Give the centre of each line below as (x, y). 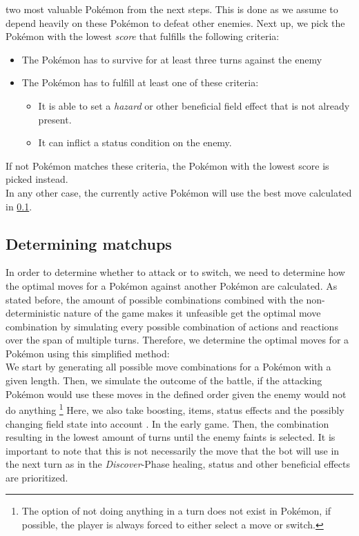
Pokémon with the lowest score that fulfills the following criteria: (143, 36)
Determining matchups (89, 243)
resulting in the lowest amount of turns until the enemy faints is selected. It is (171, 437)
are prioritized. (37, 477)
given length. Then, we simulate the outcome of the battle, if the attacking (164, 380)
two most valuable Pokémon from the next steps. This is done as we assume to (172, 9)
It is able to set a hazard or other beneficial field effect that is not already (194, 105)
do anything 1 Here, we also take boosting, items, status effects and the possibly (175, 409)
